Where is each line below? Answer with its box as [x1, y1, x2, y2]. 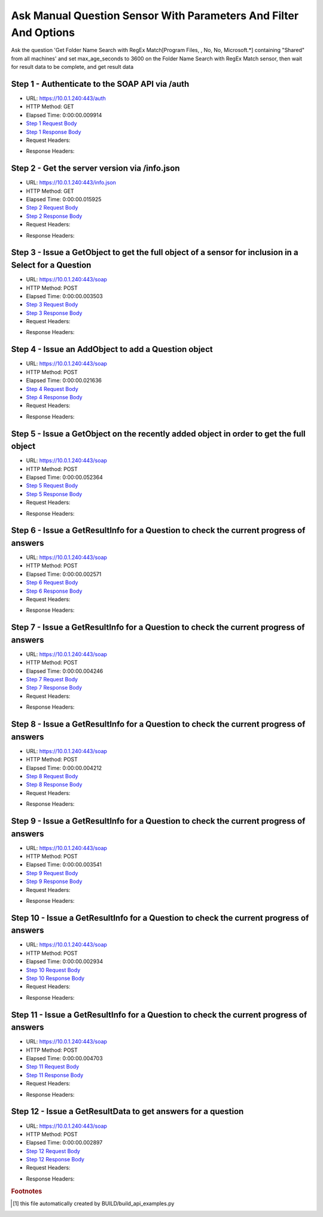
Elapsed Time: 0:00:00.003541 [26, 861, 102, 868]
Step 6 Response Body [26, 587, 83, 594]
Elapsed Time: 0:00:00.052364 [26, 474, 103, 481]
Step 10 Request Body [26, 966, 81, 973]
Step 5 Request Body [26, 482, 78, 489]
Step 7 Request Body [26, 676, 78, 683]
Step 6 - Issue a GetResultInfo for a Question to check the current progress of [11, 526, 306, 536]
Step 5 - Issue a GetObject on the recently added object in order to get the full [11, 429, 306, 439]
